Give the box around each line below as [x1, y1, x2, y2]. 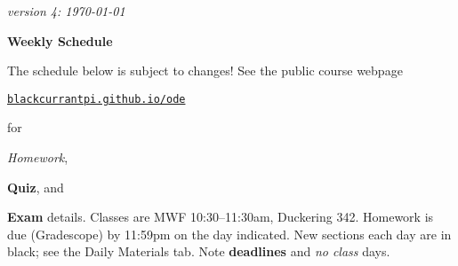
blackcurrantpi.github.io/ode [7, 92, 186, 106]
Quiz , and [7, 177, 64, 196]
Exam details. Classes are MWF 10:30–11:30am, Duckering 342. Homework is [7, 207, 434, 226]
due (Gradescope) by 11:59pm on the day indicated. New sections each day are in [7, 224, 452, 243]
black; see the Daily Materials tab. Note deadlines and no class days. [7, 242, 390, 261]
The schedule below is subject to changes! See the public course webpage [7, 61, 403, 80]
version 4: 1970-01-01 [7, 2, 125, 20]
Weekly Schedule [7, 31, 113, 50]
